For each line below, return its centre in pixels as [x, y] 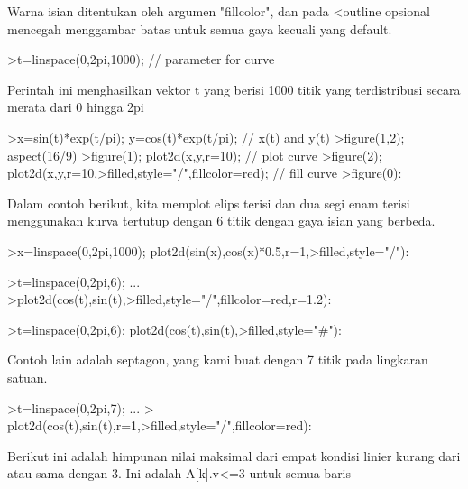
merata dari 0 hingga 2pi [76, 107]
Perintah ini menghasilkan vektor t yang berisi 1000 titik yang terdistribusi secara [234, 89]
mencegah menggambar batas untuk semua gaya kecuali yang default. [200, 28]
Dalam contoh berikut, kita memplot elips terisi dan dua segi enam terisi [209, 203]
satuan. [28, 377]
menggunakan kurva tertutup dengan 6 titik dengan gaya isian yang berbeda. [221, 221]
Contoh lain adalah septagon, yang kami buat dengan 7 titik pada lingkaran [218, 360]
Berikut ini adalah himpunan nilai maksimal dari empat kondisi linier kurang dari [234, 455]
